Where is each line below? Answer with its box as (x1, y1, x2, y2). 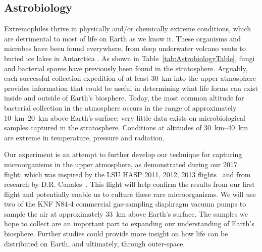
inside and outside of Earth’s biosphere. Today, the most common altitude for (4, 92, 244, 103)
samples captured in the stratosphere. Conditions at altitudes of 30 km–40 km (4, 122, 248, 133)
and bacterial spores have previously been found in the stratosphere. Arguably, (4, 63, 248, 73)
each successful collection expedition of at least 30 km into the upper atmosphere (4, 73, 256, 83)
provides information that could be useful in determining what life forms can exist (4, 82, 258, 93)
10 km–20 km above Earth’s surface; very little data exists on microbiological (4, 112, 245, 123)
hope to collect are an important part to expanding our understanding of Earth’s (4, 218, 254, 229)
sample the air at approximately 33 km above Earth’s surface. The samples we (4, 208, 248, 219)
